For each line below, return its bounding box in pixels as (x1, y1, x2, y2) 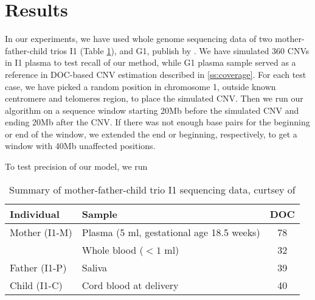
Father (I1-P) (10, 260, 67, 274)
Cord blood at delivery (81, 277, 179, 292)
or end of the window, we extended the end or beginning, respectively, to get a (5, 127, 297, 140)
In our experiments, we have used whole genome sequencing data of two (5, 32, 272, 45)
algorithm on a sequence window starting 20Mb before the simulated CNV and (5, 103, 299, 116)
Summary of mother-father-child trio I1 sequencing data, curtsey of (9, 182, 296, 197)
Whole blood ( (81, 242, 144, 257)
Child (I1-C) (10, 277, 63, 292)
